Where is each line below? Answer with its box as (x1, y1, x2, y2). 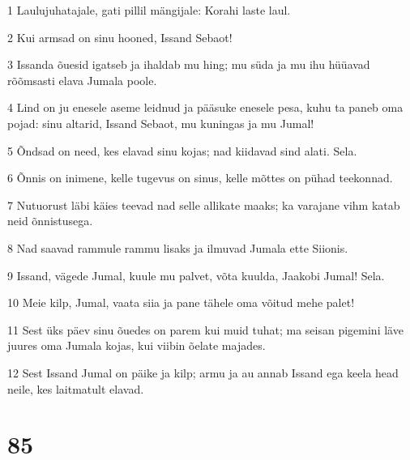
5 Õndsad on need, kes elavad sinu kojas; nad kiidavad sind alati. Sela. (7, 142, 357, 159)
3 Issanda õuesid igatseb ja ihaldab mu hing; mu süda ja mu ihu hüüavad (7, 56, 370, 73)
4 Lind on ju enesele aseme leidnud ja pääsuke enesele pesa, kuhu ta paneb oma (7, 99, 404, 116)
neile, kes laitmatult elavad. (7, 380, 144, 397)
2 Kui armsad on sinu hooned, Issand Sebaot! (7, 28, 233, 45)
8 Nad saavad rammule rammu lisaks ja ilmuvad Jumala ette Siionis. (7, 239, 348, 256)
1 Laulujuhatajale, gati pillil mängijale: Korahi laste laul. (7, 2, 291, 18)
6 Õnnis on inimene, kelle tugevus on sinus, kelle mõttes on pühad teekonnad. (7, 169, 393, 186)
